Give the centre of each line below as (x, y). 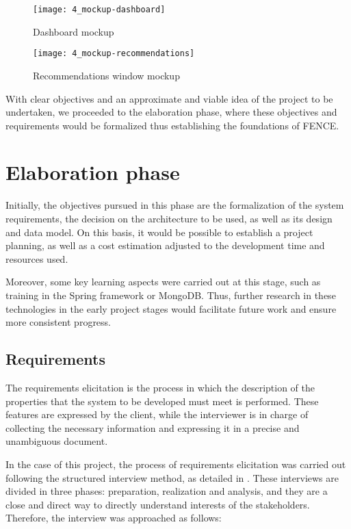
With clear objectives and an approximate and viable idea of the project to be (169, 98)
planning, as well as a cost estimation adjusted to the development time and (165, 245)
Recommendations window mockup (106, 75)
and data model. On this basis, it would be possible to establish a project (159, 232)
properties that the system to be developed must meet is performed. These (162, 401)
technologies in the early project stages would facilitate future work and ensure (171, 308)
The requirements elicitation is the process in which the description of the (160, 387)
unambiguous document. (57, 441)
